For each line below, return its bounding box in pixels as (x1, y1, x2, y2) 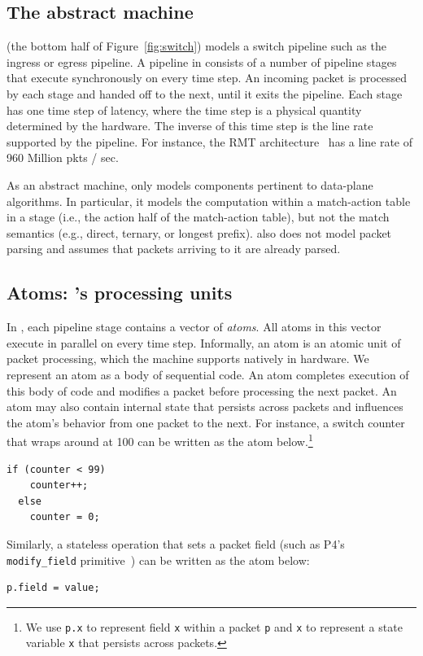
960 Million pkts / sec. (7, 149, 119, 166)
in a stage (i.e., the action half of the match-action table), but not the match (7, 208, 390, 225)
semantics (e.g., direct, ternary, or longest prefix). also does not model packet (7, 224, 392, 241)
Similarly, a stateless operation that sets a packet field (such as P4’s (7, 535, 345, 552)
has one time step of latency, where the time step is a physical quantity (7, 101, 362, 118)
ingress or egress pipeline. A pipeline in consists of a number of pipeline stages (7, 53, 397, 70)
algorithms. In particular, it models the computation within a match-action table (7, 192, 411, 209)
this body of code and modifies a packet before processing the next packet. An (7, 382, 397, 399)
